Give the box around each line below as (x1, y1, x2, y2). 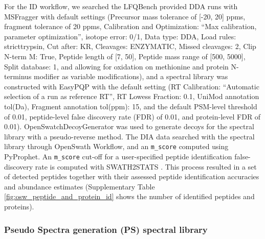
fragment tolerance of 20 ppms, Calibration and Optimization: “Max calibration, (4, 21, 257, 32)
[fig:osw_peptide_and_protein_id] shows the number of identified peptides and (4, 191, 255, 202)
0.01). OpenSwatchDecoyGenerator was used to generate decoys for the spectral (4, 121, 254, 132)
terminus (4, 71, 32, 82)
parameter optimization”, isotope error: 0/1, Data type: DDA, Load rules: (4, 31, 236, 41)
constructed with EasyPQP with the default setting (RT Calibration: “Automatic (4, 81, 259, 91)
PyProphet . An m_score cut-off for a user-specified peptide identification (4, 151, 232, 161)
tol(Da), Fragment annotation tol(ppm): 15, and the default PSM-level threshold (4, 101, 257, 111)
